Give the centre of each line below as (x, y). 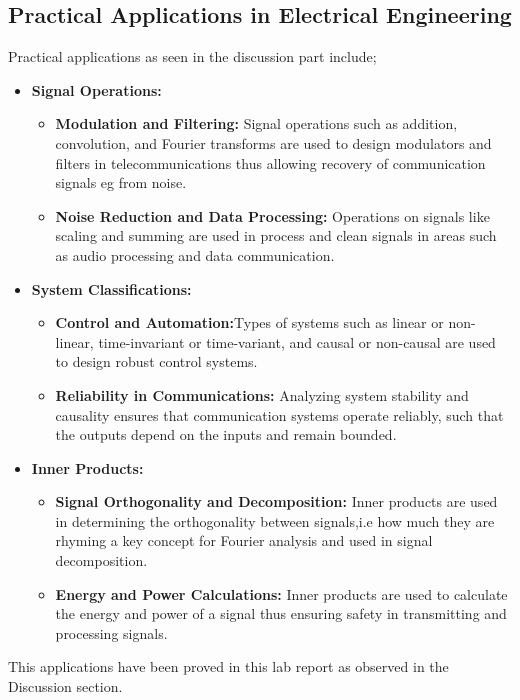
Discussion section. (65, 686)
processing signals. (111, 632)
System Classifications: (111, 288)
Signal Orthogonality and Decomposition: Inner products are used (276, 501)
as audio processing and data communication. (195, 254)
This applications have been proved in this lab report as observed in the (228, 666)
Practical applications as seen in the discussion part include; (192, 56)
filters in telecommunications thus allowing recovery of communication (270, 162)
